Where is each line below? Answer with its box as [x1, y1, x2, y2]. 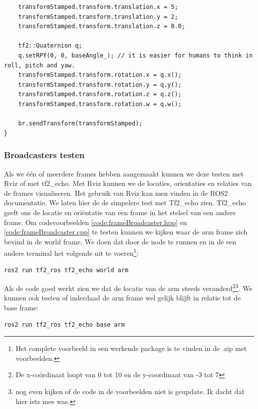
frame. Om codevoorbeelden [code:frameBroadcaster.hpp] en [4, 217, 187, 227]
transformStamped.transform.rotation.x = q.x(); [18, 71, 182, 79]
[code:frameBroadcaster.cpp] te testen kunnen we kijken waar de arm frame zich [4, 227, 248, 237]
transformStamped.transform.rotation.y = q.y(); [18, 81, 182, 88]
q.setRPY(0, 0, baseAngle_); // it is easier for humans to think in [18, 52, 253, 59]
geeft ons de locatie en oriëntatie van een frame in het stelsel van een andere [4, 207, 236, 217]
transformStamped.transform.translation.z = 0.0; [18, 23, 186, 30]
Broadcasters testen [4, 149, 85, 161]
